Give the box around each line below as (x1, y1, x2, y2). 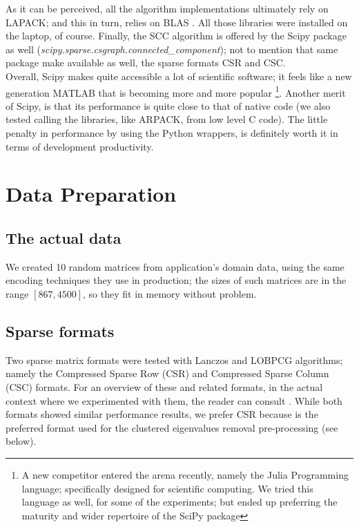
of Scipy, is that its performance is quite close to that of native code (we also (6, 98, 331, 113)
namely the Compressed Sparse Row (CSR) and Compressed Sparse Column (6, 366, 329, 381)
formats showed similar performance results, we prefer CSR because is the (6, 407, 318, 421)
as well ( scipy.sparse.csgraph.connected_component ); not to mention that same (6, 41, 338, 56)
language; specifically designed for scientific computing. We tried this (21, 481, 313, 495)
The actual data (6, 227, 122, 248)
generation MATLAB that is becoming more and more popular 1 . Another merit (6, 83, 346, 99)
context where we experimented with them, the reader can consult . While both (6, 393, 342, 408)
